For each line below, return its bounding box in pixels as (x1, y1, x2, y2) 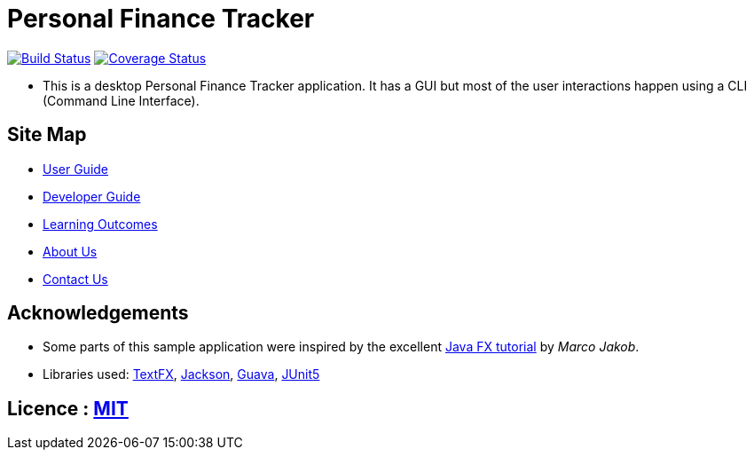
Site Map (7, 123, 87, 146)
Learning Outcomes (43, 216, 158, 232)
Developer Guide (43, 188, 141, 204)
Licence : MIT (7, 397, 129, 420)
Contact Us (43, 271, 108, 287)
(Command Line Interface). (43, 92, 200, 108)
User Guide (43, 161, 109, 177)
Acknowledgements (7, 302, 189, 325)
